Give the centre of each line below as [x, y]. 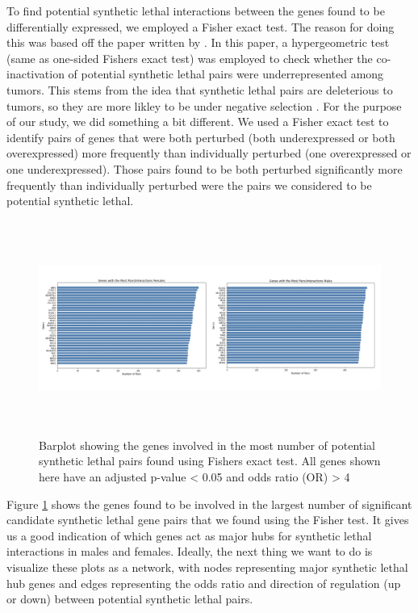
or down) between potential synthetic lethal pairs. [130, 599]
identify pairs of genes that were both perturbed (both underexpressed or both [201, 137]
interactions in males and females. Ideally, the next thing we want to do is [190, 551]
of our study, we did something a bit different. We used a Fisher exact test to [198, 122]
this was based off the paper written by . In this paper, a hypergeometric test [198, 42]
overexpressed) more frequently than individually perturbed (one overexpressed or [209, 153]
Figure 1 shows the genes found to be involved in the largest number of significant [209, 504]
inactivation [36, 74]
